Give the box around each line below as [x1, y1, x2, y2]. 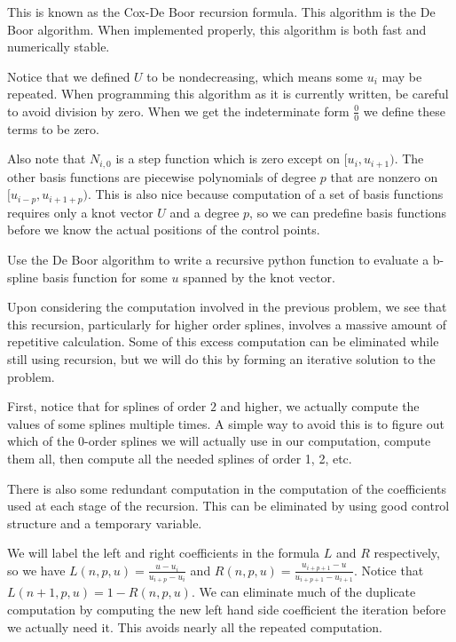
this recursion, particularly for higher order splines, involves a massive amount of [7, 314, 447, 333]
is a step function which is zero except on [115, 149, 341, 168]
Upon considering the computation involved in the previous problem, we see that [7, 297, 447, 316]
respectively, [373, 543, 440, 562]
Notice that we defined [7, 67, 130, 85]
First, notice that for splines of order [7, 397, 207, 416]
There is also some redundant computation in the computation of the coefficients [7, 479, 447, 497]
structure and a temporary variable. [7, 513, 202, 532]
